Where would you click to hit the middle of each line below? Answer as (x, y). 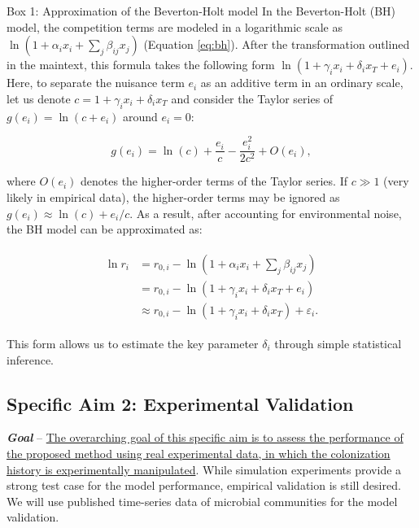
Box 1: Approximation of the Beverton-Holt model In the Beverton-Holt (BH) (201, 11)
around (140, 116)
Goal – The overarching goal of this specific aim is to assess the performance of (205, 437)
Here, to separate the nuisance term (96, 83)
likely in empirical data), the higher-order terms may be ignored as (173, 197)
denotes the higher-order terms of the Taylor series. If (214, 181)
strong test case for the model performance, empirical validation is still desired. (204, 485)
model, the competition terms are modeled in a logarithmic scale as (175, 26)
